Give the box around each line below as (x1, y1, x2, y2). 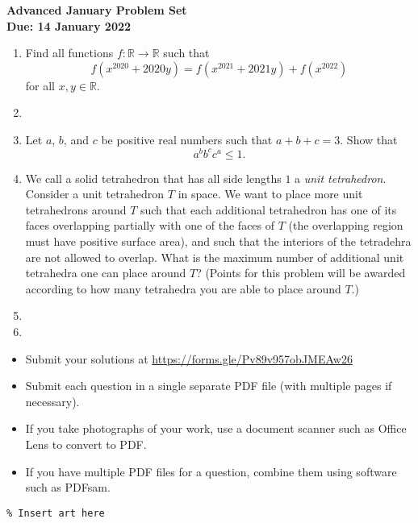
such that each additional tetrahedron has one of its (140, 201, 397, 218)
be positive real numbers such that (101, 131, 273, 147)
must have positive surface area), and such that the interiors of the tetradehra (25, 233, 412, 250)
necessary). (25, 392, 80, 409)
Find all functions (25, 44, 114, 61)
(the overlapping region (288, 217, 403, 234)
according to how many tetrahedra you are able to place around (25, 280, 341, 297)
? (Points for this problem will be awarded (196, 264, 406, 281)
